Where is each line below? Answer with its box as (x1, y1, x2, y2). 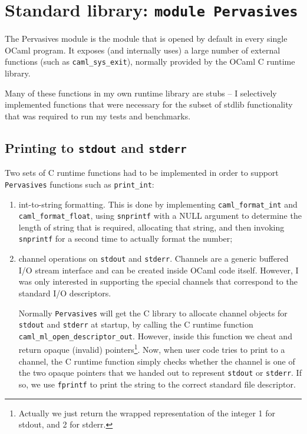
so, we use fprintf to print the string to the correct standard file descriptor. (18, 378, 296, 390)
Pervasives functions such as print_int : (5, 178, 154, 190)
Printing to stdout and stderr (5, 138, 187, 156)
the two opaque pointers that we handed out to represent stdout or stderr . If (18, 366, 302, 379)
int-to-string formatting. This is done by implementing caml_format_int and (18, 198, 298, 210)
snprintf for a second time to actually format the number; (18, 232, 233, 245)
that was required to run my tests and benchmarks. (5, 109, 191, 122)
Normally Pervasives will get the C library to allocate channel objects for (18, 306, 288, 319)
